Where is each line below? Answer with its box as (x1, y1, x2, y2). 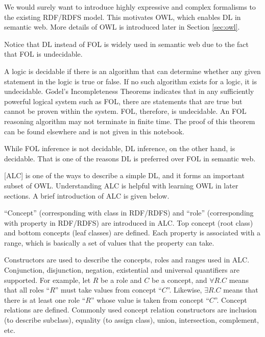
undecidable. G (4, 86, 51, 97)
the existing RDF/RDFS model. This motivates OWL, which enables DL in (4, 11, 241, 22)
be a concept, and (152, 274, 207, 285)
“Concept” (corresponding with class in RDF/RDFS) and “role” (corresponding (4, 207, 254, 218)
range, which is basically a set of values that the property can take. (4, 237, 214, 248)
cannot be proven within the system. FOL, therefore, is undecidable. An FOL (4, 106, 247, 116)
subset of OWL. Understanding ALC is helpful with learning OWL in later (4, 180, 238, 190)
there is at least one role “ (4, 294, 86, 305)
